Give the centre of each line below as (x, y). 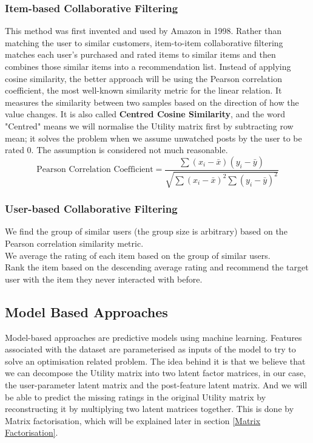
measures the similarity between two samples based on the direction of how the (152, 102)
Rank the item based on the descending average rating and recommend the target (157, 267)
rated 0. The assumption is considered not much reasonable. (116, 150)
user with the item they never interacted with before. (104, 279)
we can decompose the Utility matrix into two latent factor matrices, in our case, (156, 373)
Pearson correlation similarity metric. (74, 243)
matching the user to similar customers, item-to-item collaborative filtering (144, 42)
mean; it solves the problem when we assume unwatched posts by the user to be (153, 138)
